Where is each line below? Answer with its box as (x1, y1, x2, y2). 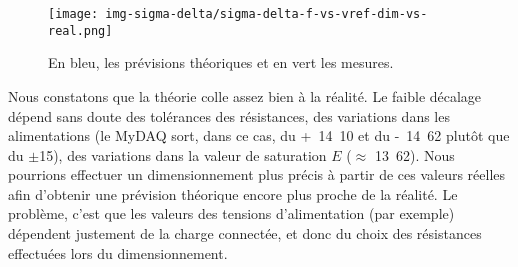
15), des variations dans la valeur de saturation (39, 144, 327, 165)
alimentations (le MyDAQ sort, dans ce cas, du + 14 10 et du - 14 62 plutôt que (8, 125, 510, 146)
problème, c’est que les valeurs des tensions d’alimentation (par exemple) (8, 203, 455, 224)
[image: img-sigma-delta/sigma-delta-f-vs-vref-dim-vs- (48, 7, 428, 21)
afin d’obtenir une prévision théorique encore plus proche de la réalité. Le (8, 183, 458, 204)
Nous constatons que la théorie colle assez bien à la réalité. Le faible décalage (8, 85, 482, 106)
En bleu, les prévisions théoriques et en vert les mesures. (48, 52, 394, 73)
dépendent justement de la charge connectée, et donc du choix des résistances (8, 223, 482, 244)
